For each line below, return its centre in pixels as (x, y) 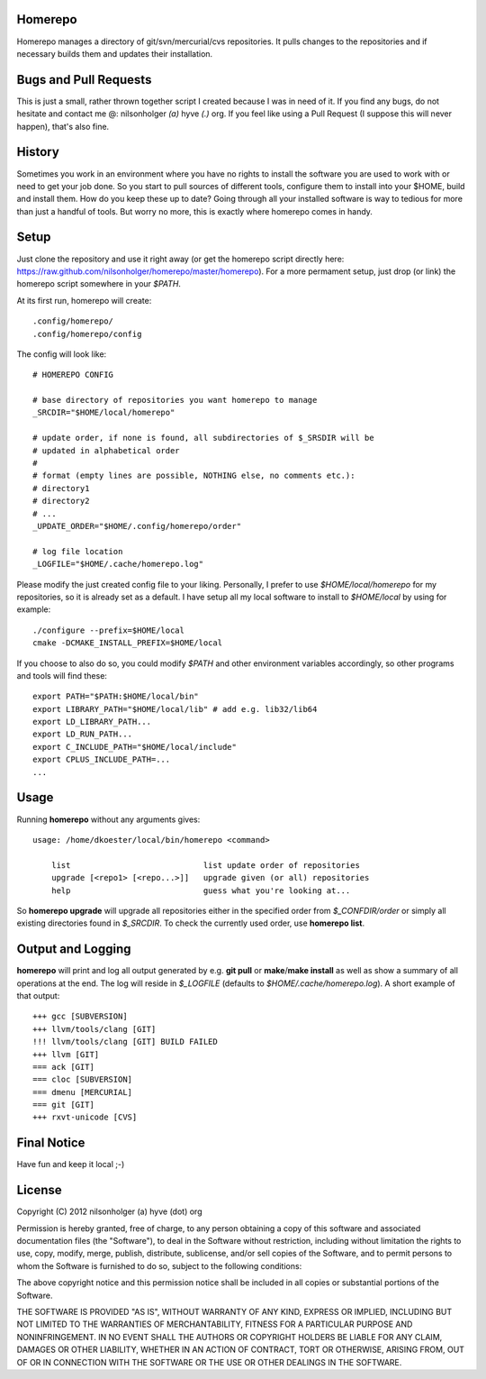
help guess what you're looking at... (201, 890)
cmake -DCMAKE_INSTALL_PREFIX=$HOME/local (128, 643)
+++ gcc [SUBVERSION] (80, 1017)
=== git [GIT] (63, 1105)
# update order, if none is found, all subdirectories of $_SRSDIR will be (203, 438)
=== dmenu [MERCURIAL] (83, 1092)
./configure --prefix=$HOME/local (108, 630)
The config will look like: (62, 354)
